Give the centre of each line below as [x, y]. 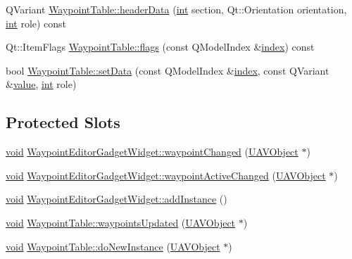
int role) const [36, 23]
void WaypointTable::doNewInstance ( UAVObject [113, 246]
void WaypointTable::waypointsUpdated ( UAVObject [121, 222]
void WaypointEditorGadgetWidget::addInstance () [117, 199]
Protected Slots [63, 122]
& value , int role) [41, 84]
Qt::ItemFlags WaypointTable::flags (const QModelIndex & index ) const [160, 47]
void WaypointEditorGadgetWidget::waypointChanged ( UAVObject [152, 152]
